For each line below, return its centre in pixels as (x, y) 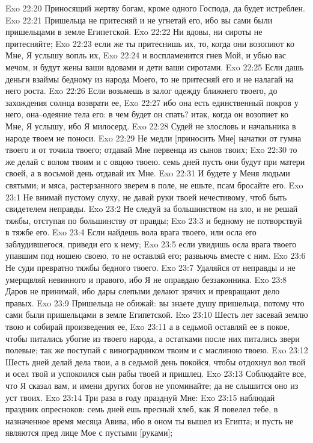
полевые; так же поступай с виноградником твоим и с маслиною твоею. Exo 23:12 (157, 350)
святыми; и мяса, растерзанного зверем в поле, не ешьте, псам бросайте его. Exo (154, 184)
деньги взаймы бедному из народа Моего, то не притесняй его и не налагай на (150, 79)
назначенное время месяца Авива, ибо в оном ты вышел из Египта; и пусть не (150, 420)
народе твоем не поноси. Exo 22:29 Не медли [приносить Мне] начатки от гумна (153, 138)
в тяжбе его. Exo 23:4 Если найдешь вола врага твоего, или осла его (131, 232)
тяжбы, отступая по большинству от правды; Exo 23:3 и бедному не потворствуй (154, 220)
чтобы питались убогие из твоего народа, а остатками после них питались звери (153, 338)
